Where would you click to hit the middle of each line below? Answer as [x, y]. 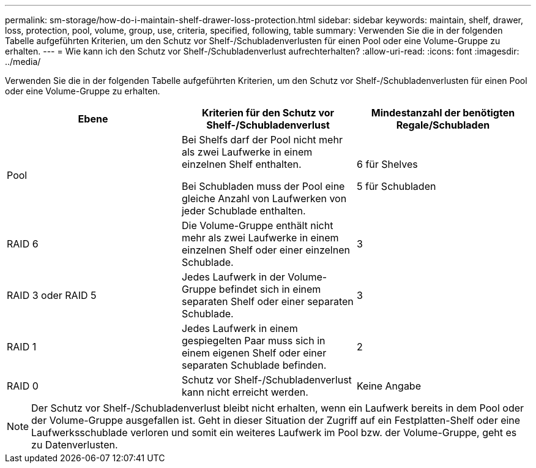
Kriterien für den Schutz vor [268, 113]
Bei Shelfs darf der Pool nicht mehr [262, 140]
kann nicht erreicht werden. [245, 392]
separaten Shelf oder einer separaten [267, 301]
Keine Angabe [389, 386]
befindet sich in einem [270, 289]
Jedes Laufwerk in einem [240, 328]
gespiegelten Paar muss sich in [253, 341]
